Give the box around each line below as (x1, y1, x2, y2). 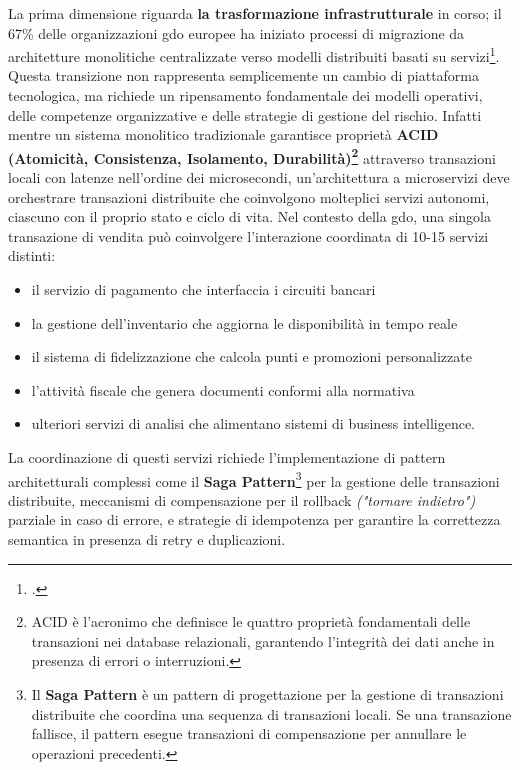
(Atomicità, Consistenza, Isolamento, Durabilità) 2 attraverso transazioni (8, 144, 496, 168)
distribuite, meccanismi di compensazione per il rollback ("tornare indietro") (8, 489, 476, 510)
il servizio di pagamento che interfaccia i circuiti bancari (31, 279, 376, 300)
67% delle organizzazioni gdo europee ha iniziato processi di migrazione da (8, 22, 465, 43)
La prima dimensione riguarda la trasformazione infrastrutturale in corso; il (8, 3, 502, 23)
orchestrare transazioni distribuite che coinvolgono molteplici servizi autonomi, (8, 186, 490, 207)
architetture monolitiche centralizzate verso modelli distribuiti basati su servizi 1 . (8, 43, 500, 66)
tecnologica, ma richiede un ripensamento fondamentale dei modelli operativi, (8, 85, 483, 106)
